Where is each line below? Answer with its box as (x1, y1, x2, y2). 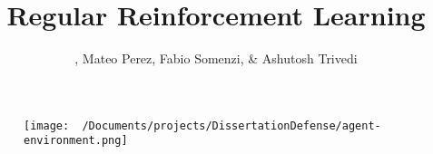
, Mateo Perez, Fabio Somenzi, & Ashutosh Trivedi (74, 49, 358, 68)
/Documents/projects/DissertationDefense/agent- (82, 119, 381, 132)
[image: (24, 119, 70, 132)
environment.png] (24, 134, 128, 148)
